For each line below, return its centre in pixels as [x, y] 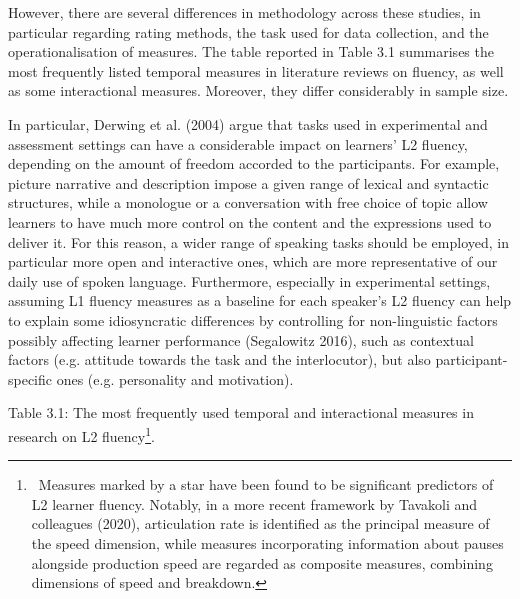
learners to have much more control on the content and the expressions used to [250, 221]
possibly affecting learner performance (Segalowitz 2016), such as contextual [241, 339]
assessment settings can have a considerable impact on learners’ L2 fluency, [238, 143]
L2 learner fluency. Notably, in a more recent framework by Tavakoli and [254, 503]
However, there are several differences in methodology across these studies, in [244, 12]
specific [30, 378]
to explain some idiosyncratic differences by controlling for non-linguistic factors [253, 319]
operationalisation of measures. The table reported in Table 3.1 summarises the [251, 51]
